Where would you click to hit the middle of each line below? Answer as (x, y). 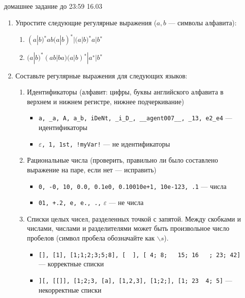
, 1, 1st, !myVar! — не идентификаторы (106, 143)
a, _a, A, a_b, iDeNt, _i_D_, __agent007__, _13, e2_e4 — (135, 118)
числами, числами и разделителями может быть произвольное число (128, 228)
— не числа (126, 202)
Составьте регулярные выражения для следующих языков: (101, 75)
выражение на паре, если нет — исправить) (92, 169)
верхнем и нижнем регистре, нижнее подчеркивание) (105, 101)
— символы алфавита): (202, 22)
